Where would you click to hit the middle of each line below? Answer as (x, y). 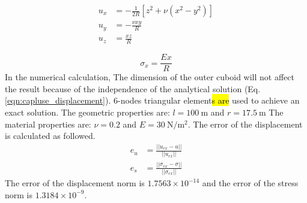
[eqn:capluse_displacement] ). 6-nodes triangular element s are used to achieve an (152, 100)
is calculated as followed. (50, 136)
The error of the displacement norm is (75, 183)
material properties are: (48, 124)
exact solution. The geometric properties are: (87, 112)
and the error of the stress (250, 183)
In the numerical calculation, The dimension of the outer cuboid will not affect (150, 77)
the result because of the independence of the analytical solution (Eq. (133, 88)
